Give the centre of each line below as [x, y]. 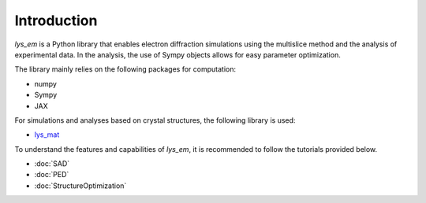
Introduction [56, 20]
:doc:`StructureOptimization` [80, 186]
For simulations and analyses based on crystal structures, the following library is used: [155, 120]
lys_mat [47, 135]
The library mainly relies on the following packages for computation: [125, 69]
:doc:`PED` [52, 175]
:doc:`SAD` [52, 164]
